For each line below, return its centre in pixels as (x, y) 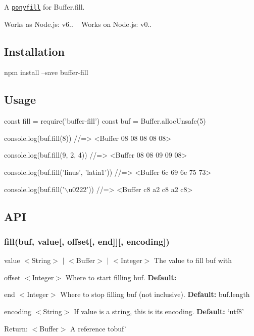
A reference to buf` (99, 328)
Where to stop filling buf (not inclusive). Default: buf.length (155, 294)
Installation (34, 51)
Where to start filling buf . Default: (121, 277)
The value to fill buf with (193, 260)
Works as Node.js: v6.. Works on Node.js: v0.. (78, 24)
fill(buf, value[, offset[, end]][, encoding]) (87, 241)
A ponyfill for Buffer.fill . (44, 7)
